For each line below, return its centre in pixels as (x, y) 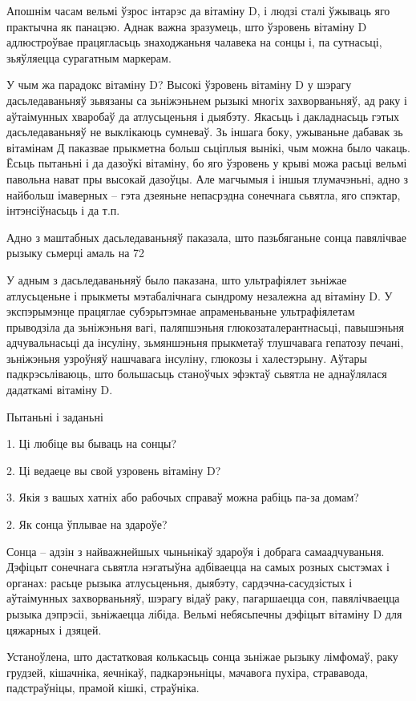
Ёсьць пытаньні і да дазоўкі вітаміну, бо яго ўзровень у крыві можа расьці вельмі (207, 163)
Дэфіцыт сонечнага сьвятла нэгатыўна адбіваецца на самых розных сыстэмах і (198, 567)
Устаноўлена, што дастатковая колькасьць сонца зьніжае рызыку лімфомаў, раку (202, 657)
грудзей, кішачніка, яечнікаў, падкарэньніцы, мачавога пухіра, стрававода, (188, 672)
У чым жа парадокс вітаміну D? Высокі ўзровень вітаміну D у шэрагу (179, 85)
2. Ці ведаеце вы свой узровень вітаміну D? (114, 470)
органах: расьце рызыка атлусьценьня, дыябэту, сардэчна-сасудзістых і (180, 582)
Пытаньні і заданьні (55, 416)
